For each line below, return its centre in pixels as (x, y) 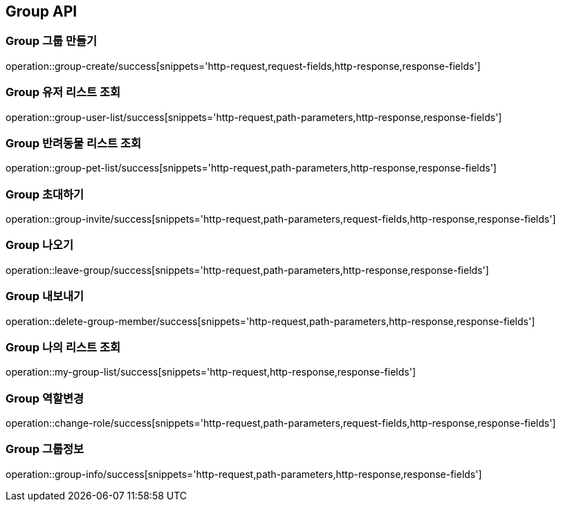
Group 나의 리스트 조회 (63, 347)
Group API (42, 11)
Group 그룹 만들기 (52, 41)
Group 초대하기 (45, 194)
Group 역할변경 (45, 398)
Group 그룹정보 (45, 449)
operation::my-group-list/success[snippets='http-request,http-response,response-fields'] (211, 372)
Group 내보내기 (45, 296)
